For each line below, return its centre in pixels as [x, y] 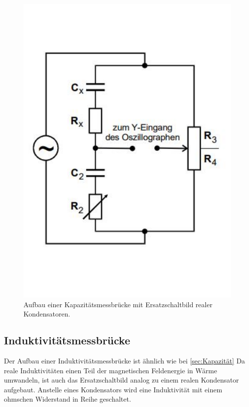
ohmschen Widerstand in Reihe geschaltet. [68, 399]
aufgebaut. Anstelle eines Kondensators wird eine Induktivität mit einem [113, 389]
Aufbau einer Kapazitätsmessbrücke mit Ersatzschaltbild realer [118, 304]
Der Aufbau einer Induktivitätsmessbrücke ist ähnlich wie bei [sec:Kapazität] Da [124, 360]
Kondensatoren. [47, 314]
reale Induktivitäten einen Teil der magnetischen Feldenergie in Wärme [111, 370]
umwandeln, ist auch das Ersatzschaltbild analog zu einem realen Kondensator [122, 380]
